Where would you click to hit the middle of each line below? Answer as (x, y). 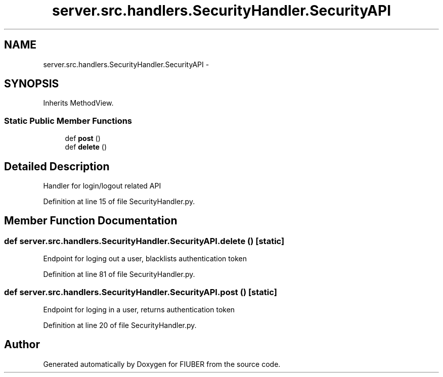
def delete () (86, 147)
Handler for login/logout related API (102, 186)
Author (22, 345)
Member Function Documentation (91, 221)
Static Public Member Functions (68, 121)
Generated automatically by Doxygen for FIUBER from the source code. (162, 364)
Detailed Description (57, 166)
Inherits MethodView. (78, 103)
